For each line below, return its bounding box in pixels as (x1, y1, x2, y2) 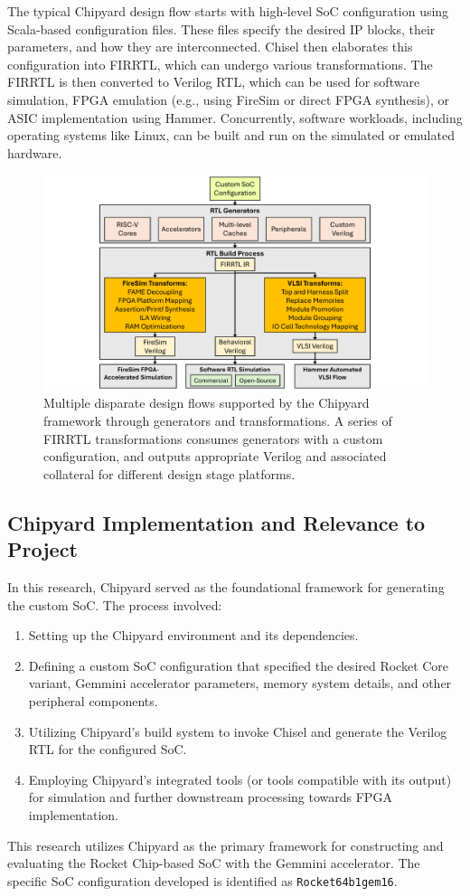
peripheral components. (28, 691, 158, 710)
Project (7, 535, 78, 563)
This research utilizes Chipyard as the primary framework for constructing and (7, 835, 444, 854)
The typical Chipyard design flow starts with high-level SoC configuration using (7, 2, 449, 20)
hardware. (7, 143, 62, 162)
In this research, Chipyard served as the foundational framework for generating (7, 578, 445, 596)
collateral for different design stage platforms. (43, 464, 296, 483)
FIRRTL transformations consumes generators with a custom (43, 429, 383, 448)
